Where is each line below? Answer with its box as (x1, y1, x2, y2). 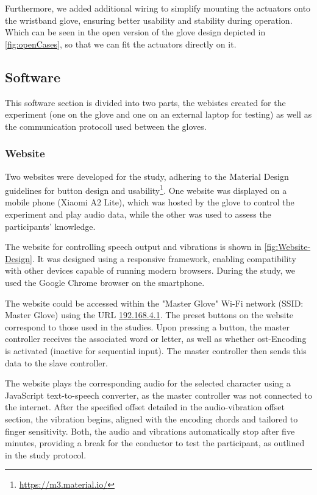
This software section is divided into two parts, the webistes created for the (5, 96, 286, 109)
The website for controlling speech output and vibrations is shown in (5, 240, 262, 253)
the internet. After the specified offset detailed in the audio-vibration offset (5, 401, 285, 413)
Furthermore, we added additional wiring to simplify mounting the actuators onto (5, 2, 311, 14)
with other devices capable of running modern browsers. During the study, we (5, 264, 295, 277)
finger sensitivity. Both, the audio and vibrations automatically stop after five (5, 424, 295, 437)
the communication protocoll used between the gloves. (5, 119, 207, 132)
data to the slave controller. (5, 356, 108, 369)
